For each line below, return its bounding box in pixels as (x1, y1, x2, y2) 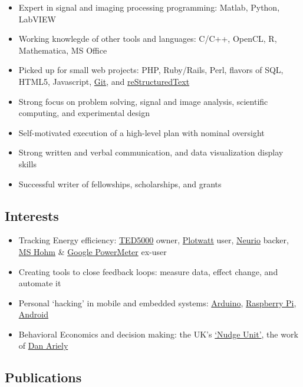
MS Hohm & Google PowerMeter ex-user (18, 245, 167, 257)
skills (18, 157, 37, 170)
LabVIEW (18, 12, 56, 25)
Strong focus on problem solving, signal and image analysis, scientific (18, 95, 268, 107)
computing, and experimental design (18, 107, 150, 119)
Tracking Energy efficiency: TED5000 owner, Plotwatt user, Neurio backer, (18, 234, 289, 246)
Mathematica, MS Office (18, 44, 107, 56)
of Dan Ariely (18, 339, 68, 352)
